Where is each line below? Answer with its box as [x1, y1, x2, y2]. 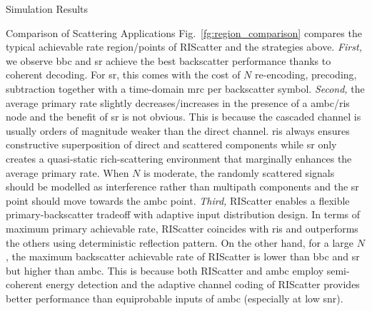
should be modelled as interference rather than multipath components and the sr [6, 179, 359, 194]
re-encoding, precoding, [255, 67, 357, 82]
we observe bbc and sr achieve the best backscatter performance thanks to [6, 53, 331, 68]
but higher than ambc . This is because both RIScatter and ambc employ [6, 262, 324, 277]
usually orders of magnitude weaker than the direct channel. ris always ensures [6, 123, 350, 138]
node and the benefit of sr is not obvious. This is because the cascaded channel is [6, 109, 361, 124]
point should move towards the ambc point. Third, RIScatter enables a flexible [6, 193, 350, 208]
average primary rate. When [6, 165, 129, 180]
